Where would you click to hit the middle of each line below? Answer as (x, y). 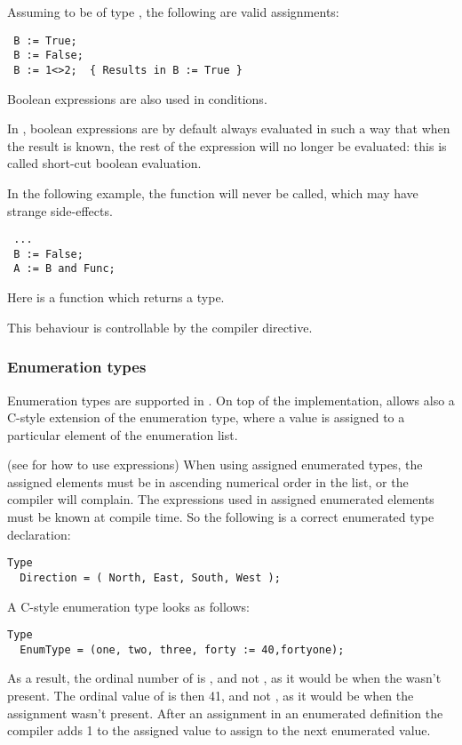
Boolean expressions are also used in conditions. (137, 98)
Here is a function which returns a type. (116, 297)
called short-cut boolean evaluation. (104, 163)
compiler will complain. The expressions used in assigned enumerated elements (221, 499)
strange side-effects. (60, 210)
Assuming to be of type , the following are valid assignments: (173, 12)
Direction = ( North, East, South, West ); (150, 577)
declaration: (39, 534)
